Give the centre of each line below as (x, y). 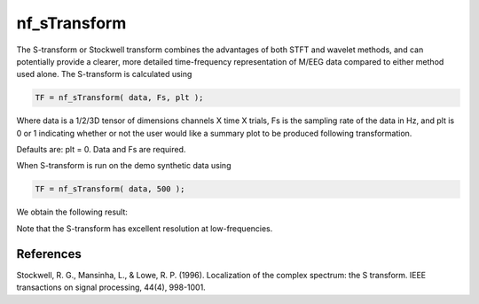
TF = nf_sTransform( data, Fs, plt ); (119, 98)
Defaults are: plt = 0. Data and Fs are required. (101, 150)
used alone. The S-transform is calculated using (104, 74)
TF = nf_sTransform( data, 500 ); (110, 189)
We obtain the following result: (72, 212)
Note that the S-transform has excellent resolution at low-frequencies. (145, 228)
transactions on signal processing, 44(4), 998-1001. (111, 287)
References (49, 254)
